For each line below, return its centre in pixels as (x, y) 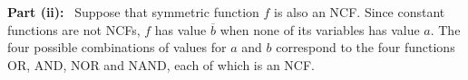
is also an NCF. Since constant (360, 12)
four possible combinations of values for (117, 47)
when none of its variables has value (320, 29)
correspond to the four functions (366, 47)
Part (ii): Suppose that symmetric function (133, 12)
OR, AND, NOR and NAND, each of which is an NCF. (161, 64)
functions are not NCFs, (74, 29)
